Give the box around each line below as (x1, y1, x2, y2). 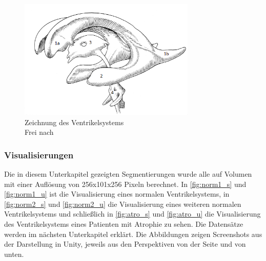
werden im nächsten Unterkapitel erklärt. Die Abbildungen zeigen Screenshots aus (4, 228, 262, 239)
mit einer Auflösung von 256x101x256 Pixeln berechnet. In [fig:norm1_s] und (4, 178, 247, 189)
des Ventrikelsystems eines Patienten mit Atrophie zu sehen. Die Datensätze (4, 219, 243, 229)
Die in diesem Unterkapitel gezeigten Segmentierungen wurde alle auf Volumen (4, 169, 252, 179)
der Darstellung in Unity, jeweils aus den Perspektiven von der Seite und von (4, 239, 246, 249)
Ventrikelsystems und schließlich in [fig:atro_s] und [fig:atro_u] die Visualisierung (4, 208, 261, 219)
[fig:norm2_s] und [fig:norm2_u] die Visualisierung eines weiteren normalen (4, 198, 241, 209)
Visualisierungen (4, 148, 74, 161)
